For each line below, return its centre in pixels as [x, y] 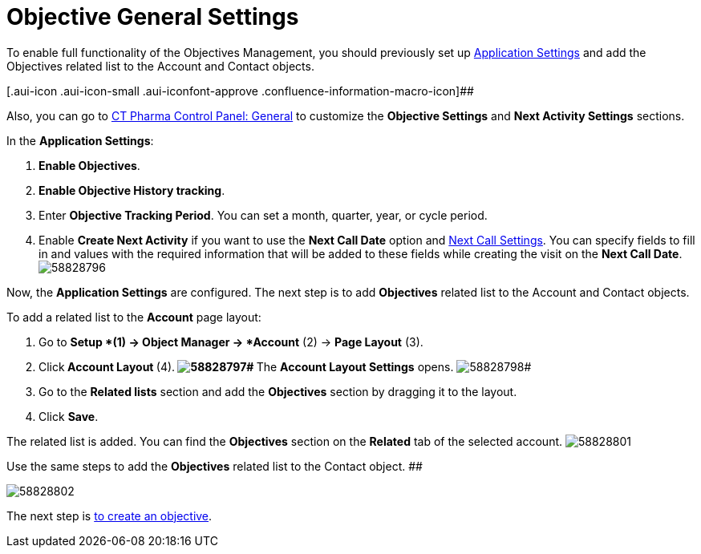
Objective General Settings [153, 17]
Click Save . [69, 416]
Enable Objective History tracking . [132, 190]
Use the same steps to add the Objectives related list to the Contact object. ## [215, 466]
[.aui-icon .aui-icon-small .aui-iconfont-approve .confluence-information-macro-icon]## [240, 91]
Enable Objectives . [89, 165]
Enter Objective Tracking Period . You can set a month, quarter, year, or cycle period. [263, 215]
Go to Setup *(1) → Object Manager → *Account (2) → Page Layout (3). [231, 342]
